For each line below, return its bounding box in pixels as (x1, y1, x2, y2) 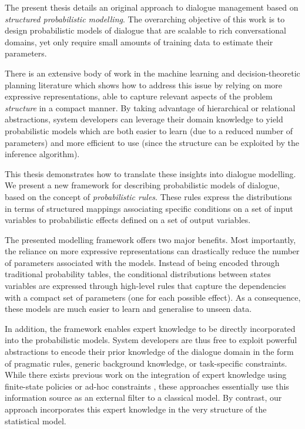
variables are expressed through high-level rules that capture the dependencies (5, 280, 286, 292)
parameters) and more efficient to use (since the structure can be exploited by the (5, 136, 299, 148)
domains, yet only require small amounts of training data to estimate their (5, 35, 273, 48)
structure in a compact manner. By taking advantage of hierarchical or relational (5, 101, 296, 114)
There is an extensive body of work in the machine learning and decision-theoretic (5, 66, 300, 79)
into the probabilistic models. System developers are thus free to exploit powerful (5, 334, 297, 346)
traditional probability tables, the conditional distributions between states (5, 268, 271, 280)
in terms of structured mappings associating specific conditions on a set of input (5, 202, 293, 214)
